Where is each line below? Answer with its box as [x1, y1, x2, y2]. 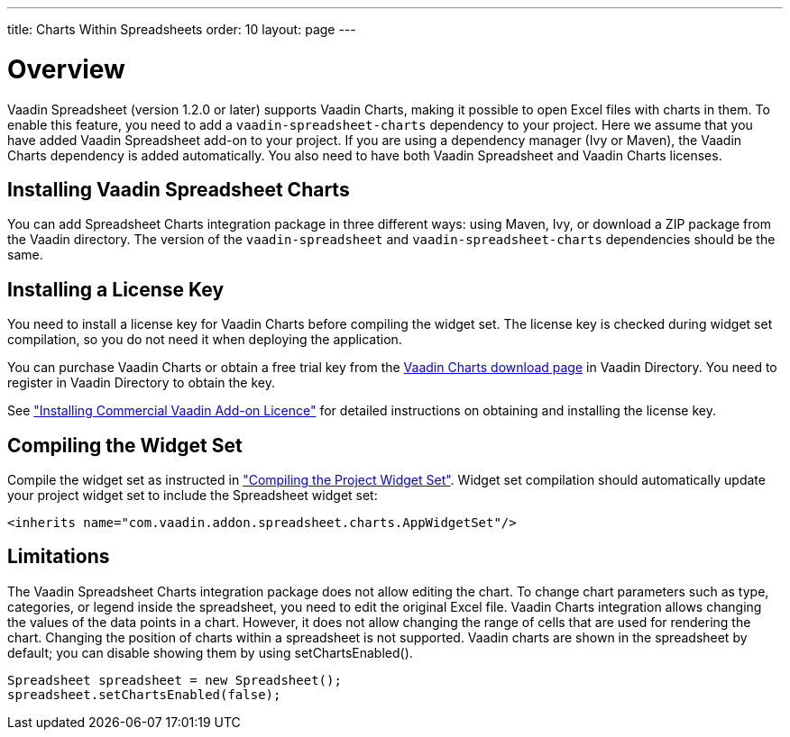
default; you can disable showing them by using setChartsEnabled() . [7, 644, 413, 660]
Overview [7, 53, 125, 85]
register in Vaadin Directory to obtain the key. [7, 375, 276, 391]
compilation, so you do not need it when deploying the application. [7, 332, 402, 348]
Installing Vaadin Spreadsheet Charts [7, 177, 350, 201]
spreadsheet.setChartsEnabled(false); [7, 687, 281, 702]
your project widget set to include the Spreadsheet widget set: [7, 487, 378, 504]
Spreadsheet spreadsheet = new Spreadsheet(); [7, 672, 342, 687]
